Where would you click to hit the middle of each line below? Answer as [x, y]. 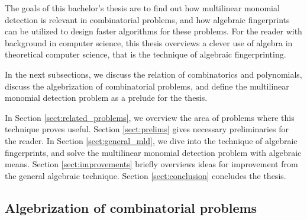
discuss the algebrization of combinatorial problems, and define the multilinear [147, 86]
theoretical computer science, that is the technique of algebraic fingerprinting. [146, 54]
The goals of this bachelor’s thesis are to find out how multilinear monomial [142, 8]
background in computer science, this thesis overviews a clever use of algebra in [149, 42]
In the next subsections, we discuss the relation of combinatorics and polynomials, [153, 74]
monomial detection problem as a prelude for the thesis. [106, 98]
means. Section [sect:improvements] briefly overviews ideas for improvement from [151, 164]
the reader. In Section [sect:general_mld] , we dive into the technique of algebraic [151, 140]
